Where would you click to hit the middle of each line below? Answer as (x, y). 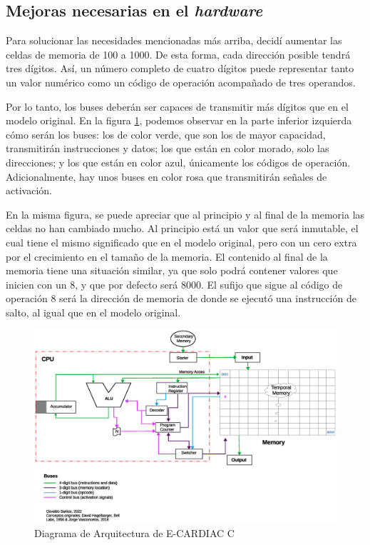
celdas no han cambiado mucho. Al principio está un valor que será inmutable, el (182, 228)
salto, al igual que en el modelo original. (93, 312)
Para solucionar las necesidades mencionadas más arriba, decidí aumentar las (174, 40)
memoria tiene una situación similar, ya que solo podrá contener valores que (172, 270)
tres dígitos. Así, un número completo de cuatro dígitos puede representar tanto (180, 68)
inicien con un (36, 284)
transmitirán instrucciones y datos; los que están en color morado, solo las (168, 148)
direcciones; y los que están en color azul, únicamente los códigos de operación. (178, 162)
